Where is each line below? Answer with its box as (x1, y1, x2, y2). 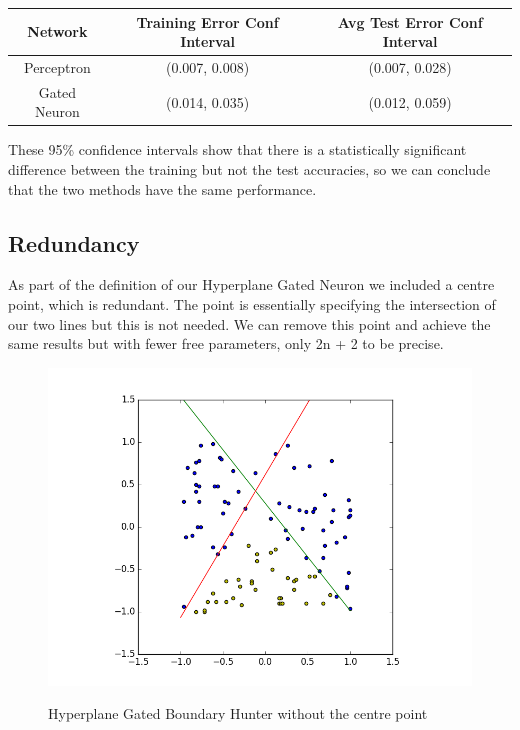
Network (27, 21, 88, 42)
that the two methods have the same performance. (8, 178, 317, 199)
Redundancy (8, 227, 140, 258)
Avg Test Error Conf (337, 11, 483, 32)
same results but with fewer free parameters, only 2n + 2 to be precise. (8, 333, 444, 354)
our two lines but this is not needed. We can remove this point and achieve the (8, 313, 491, 334)
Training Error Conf (136, 11, 279, 32)
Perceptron (24, 56, 91, 77)
